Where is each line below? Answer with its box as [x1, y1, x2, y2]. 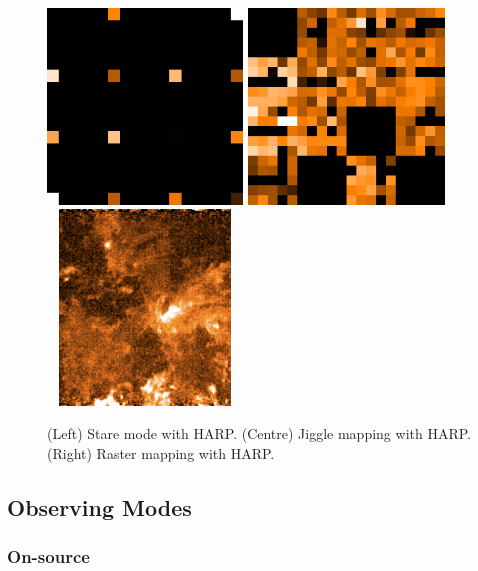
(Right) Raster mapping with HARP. [47, 442, 275, 463]
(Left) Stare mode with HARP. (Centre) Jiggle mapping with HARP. [47, 423, 471, 444]
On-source [7, 544, 90, 569]
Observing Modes [7, 491, 192, 522]
